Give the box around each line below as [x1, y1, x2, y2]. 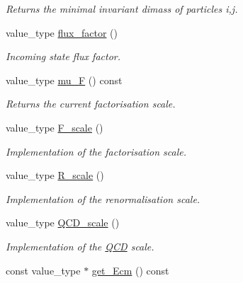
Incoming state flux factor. [6, 49, 121, 64]
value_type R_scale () [6, 168, 104, 183]
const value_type [6, 262, 81, 277]
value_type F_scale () [6, 120, 103, 134]
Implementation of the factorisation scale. [6, 144, 186, 158]
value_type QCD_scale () [6, 215, 120, 230]
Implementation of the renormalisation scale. [6, 191, 200, 206]
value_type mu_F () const [6, 72, 123, 87]
